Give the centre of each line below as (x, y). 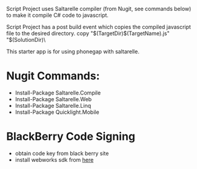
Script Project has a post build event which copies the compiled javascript (98, 27)
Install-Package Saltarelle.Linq (53, 105)
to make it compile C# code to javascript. (58, 15)
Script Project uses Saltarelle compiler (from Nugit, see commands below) (99, 9)
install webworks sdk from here (54, 159)
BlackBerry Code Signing (71, 137)
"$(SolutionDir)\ (26, 40)
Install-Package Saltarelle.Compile (58, 93)
